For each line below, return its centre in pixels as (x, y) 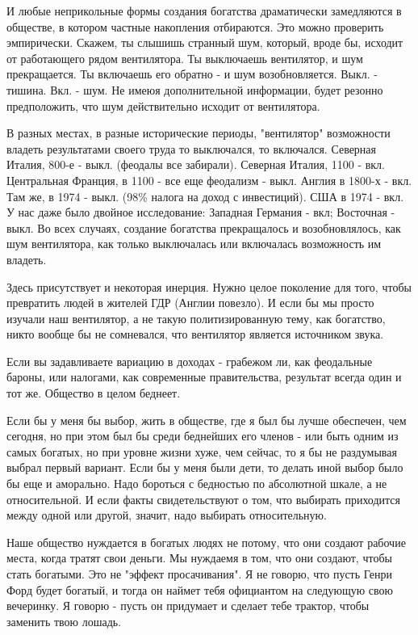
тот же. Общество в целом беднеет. (94, 393)
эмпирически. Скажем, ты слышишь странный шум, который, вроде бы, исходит (205, 42)
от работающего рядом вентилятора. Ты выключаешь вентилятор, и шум (185, 58)
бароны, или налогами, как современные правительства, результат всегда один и (204, 377)
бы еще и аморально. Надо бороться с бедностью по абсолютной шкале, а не (197, 484)
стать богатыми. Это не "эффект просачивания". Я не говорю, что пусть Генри (199, 574)
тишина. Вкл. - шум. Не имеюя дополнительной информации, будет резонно (195, 89)
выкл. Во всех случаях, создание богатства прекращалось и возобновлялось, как (204, 227)
